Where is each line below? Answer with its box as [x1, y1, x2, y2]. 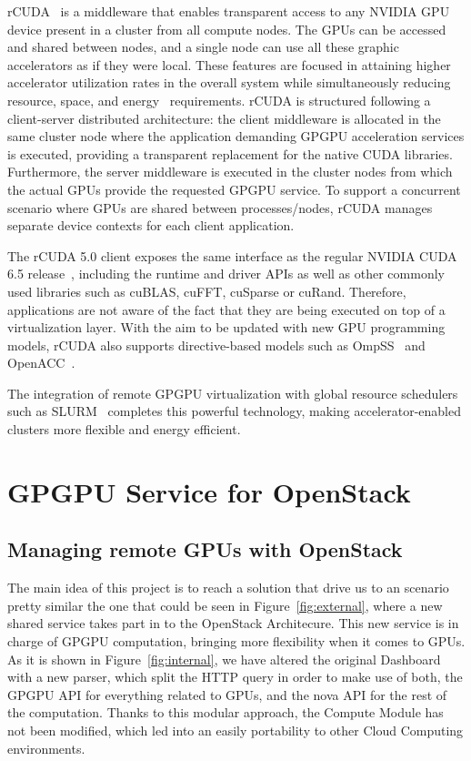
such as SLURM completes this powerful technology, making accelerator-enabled [7, 401, 461, 421]
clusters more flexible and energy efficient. [7, 420, 241, 439]
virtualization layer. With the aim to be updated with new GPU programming [7, 318, 446, 337]
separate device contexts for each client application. [7, 216, 295, 235]
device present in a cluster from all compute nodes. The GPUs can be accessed [7, 19, 446, 38]
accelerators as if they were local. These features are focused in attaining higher [7, 55, 451, 74]
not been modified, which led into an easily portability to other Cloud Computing [7, 720, 464, 739]
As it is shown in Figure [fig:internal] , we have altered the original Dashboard [7, 649, 441, 668]
